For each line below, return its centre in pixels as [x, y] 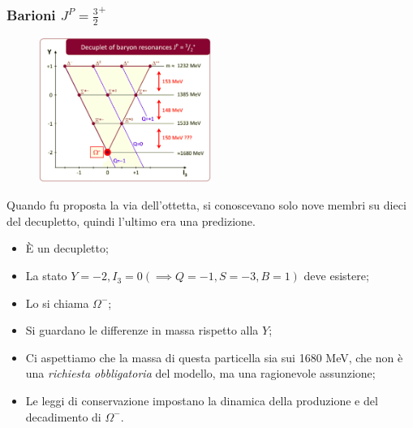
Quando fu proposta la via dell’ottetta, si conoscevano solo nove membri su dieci [206, 205]
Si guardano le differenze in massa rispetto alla [142, 330]
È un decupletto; [67, 248]
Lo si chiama [57, 303]
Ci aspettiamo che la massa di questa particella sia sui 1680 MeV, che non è [214, 357]
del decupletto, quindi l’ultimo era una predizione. [131, 220]
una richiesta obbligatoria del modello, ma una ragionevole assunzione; [200, 373]
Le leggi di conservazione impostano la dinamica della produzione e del [202, 401]
